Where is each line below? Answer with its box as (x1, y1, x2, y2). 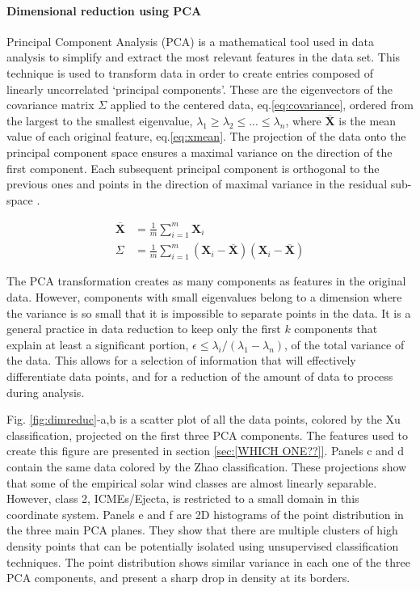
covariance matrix (6, 96, 94, 113)
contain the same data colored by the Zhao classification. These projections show (6, 458, 407, 475)
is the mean (338, 112, 397, 129)
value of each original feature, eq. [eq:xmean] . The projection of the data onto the (6, 128, 406, 145)
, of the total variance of (284, 336, 405, 352)
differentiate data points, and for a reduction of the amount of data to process (6, 367, 393, 384)
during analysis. (6, 383, 85, 400)
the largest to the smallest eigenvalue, (6, 112, 193, 129)
